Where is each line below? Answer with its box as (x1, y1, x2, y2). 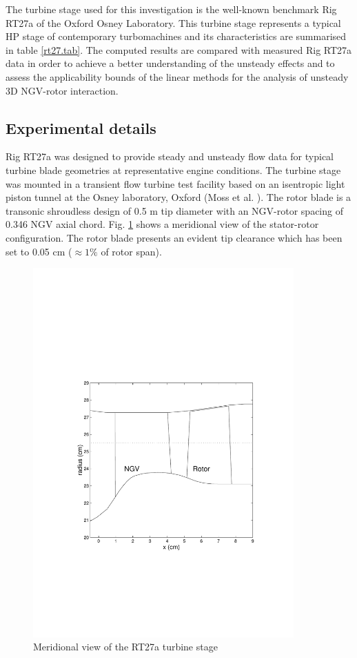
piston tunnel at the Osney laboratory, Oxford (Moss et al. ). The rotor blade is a (6, 190, 351, 204)
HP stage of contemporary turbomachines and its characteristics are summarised (6, 29, 347, 43)
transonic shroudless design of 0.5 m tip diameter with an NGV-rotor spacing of (6, 203, 343, 217)
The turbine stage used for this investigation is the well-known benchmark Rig (6, 2, 337, 16)
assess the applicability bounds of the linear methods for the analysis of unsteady (6, 69, 349, 84)
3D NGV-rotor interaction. (6, 83, 119, 97)
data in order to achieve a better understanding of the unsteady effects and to (6, 56, 335, 70)
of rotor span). (101, 244, 162, 258)
